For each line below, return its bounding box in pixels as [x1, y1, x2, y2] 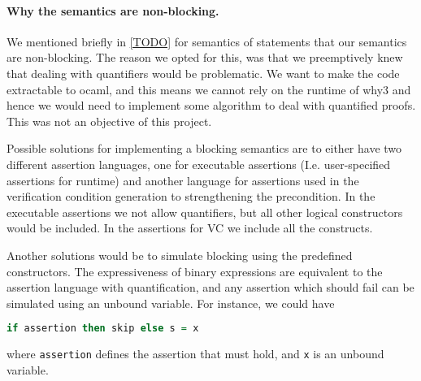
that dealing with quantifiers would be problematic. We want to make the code [7, 64, 400, 81]
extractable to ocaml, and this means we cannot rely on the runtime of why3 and [7, 80, 411, 97]
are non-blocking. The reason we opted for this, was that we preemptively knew [7, 49, 403, 66]
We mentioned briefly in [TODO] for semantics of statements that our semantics [7, 32, 407, 50]
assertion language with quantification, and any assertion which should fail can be [7, 279, 414, 296]
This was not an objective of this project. [7, 112, 212, 129]
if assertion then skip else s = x [7, 323, 199, 335]
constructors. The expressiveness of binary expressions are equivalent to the [7, 262, 383, 279]
